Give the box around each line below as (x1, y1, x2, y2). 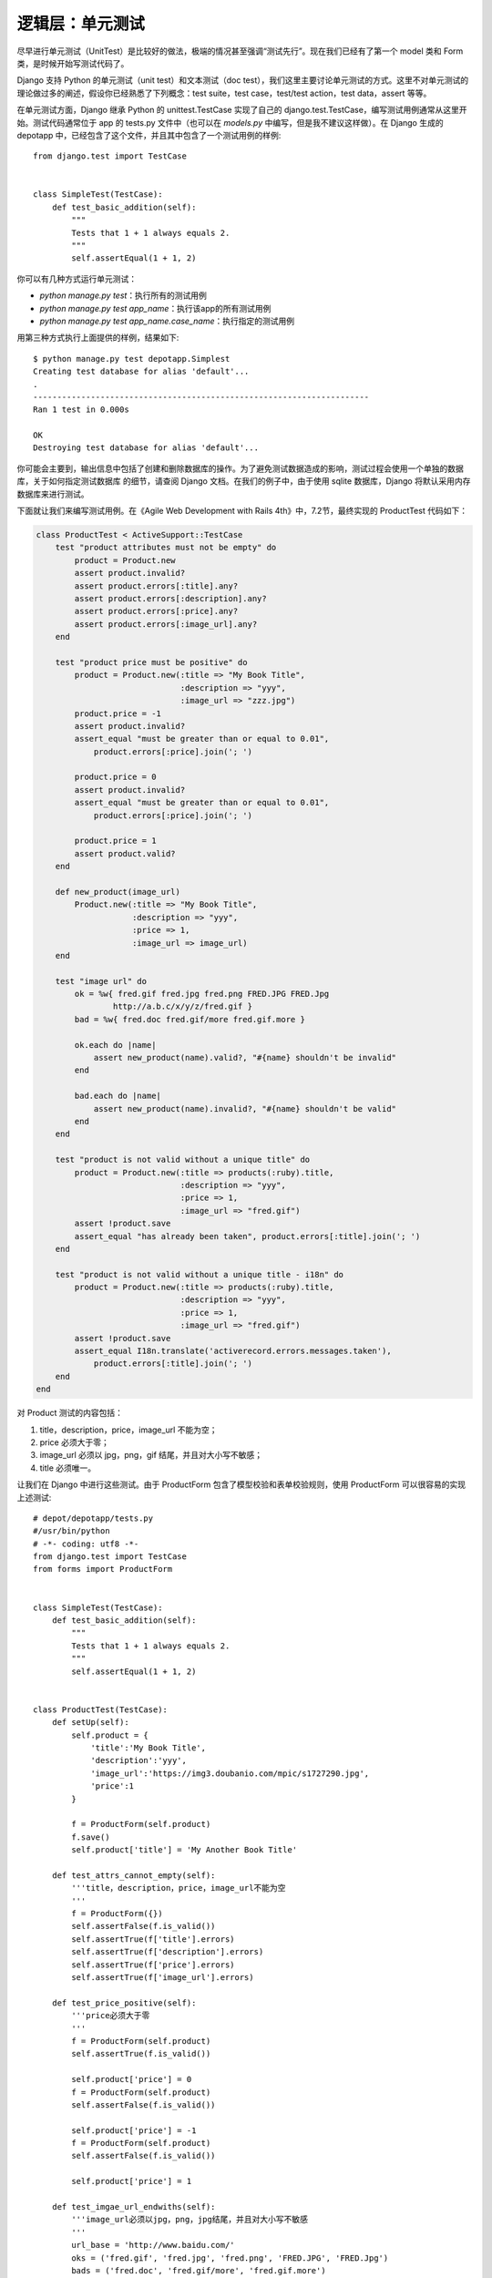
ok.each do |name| (74, 1040, 157, 1050)
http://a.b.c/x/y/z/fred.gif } (112, 1001, 252, 1011)
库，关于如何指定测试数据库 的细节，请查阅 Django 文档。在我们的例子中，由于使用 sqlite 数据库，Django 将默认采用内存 (16, 476, 471, 487)
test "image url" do (55, 976, 148, 986)
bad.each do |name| (74, 1091, 161, 1102)
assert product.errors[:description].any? (74, 593, 268, 603)
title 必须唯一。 (39, 1462, 97, 1473)
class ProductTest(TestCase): (33, 1704, 169, 1715)
